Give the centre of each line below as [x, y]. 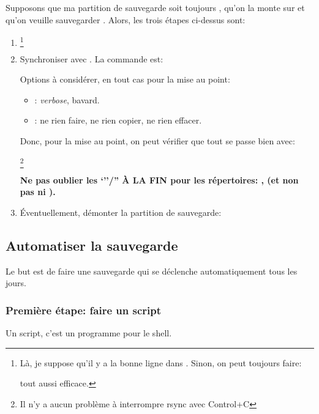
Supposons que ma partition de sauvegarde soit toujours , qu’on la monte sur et [155, 7]
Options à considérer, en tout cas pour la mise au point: [125, 79]
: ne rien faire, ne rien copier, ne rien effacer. [118, 120]
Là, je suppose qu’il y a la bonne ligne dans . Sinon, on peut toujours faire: [161, 362]
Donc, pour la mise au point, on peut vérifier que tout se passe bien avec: [157, 140]
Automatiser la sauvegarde [92, 245]
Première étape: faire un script [83, 310]
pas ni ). [38, 192]
